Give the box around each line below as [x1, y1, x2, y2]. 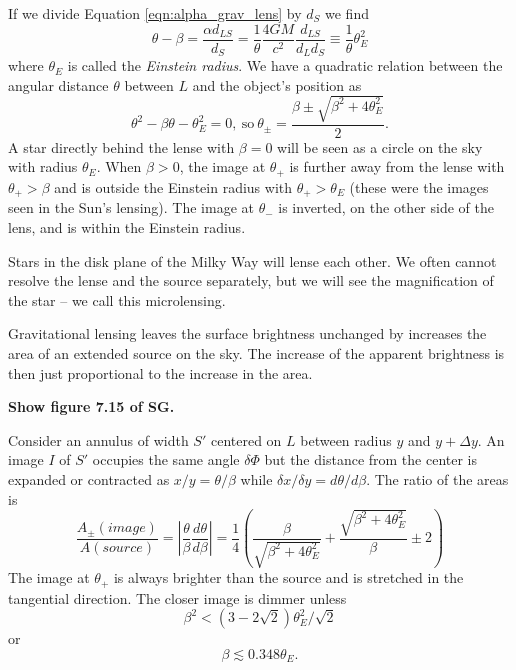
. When [96, 156, 142, 177]
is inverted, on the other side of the [278, 197, 494, 218]
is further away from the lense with [289, 156, 505, 177]
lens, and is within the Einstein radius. [8, 216, 246, 237]
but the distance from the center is [264, 449, 478, 470]
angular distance [8, 74, 109, 95]
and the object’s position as [192, 74, 362, 95]
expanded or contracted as [8, 468, 170, 489]
